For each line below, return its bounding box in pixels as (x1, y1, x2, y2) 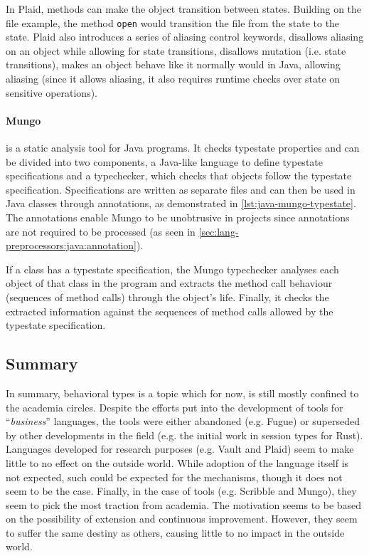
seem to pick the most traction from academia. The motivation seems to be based (6, 497, 362, 512)
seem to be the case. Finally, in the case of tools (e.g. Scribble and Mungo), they (6, 483, 357, 498)
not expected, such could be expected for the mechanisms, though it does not (6, 469, 343, 484)
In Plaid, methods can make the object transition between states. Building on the (6, 1, 362, 16)
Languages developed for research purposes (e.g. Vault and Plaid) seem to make (6, 441, 354, 456)
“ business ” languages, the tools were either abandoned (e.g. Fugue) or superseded (6, 414, 360, 429)
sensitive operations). (6, 85, 97, 100)
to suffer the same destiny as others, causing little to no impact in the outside (6, 525, 345, 540)
